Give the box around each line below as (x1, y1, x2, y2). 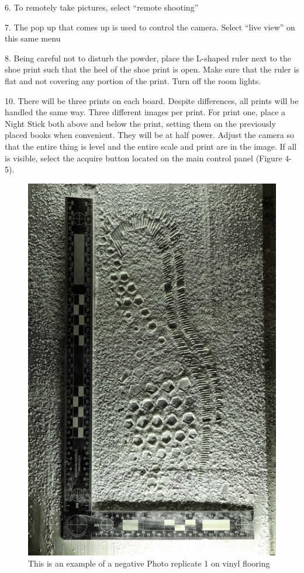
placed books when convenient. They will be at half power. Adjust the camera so (5, 129, 294, 141)
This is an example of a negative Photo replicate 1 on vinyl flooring (28, 557, 270, 569)
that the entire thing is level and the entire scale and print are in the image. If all (5, 140, 297, 152)
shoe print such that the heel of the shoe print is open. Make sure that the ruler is (5, 63, 299, 75)
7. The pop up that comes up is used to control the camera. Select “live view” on (5, 20, 295, 33)
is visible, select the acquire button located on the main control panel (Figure (5, 151, 282, 164)
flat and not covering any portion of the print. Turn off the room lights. (5, 74, 261, 87)
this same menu (5, 32, 61, 44)
